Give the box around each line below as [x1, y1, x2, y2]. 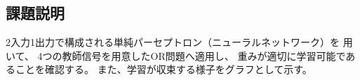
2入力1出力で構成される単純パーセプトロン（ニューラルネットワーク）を [6, 35, 340, 49]
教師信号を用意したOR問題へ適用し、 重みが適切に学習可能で [62, 48, 346, 63]
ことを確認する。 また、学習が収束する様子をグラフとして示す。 [15, 62, 312, 77]
